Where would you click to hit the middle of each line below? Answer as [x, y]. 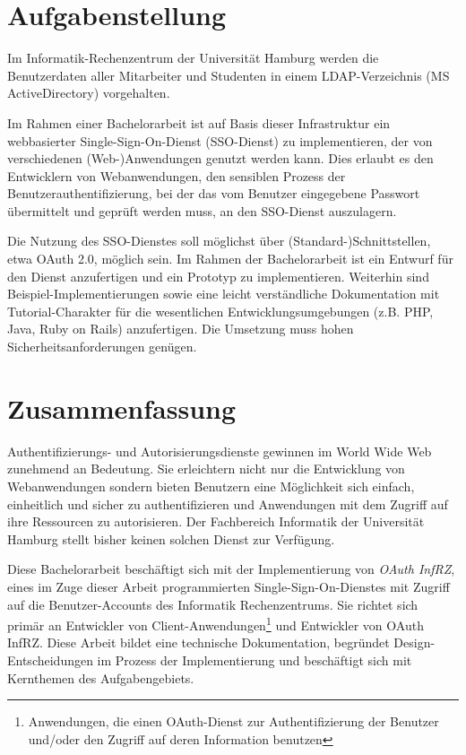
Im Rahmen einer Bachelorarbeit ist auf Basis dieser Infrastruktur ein [199, 122]
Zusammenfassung [122, 408]
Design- [414, 642]
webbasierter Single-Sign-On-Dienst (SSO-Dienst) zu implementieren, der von [220, 140]
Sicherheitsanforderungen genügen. [102, 347]
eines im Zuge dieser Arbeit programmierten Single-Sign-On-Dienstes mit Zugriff [229, 586]
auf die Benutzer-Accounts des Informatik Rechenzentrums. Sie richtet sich [213, 604]
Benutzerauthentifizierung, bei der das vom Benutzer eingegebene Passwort [214, 193]
